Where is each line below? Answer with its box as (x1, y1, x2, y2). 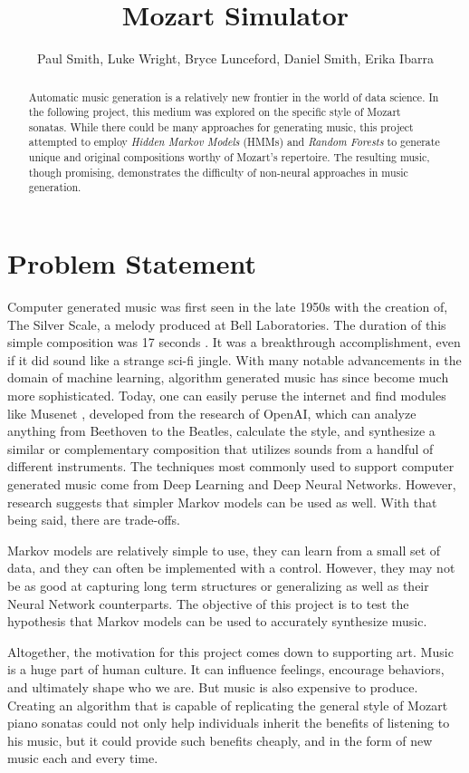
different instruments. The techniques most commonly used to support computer (7, 457, 455, 476)
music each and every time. (7, 749, 158, 768)
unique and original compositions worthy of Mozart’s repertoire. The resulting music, (28, 150, 430, 165)
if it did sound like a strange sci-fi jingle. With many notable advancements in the (7, 350, 462, 369)
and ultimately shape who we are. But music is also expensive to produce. (7, 677, 418, 696)
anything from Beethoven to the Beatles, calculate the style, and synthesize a (7, 421, 435, 440)
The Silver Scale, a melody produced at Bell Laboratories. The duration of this (7, 314, 446, 333)
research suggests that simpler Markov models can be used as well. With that (7, 492, 437, 511)
